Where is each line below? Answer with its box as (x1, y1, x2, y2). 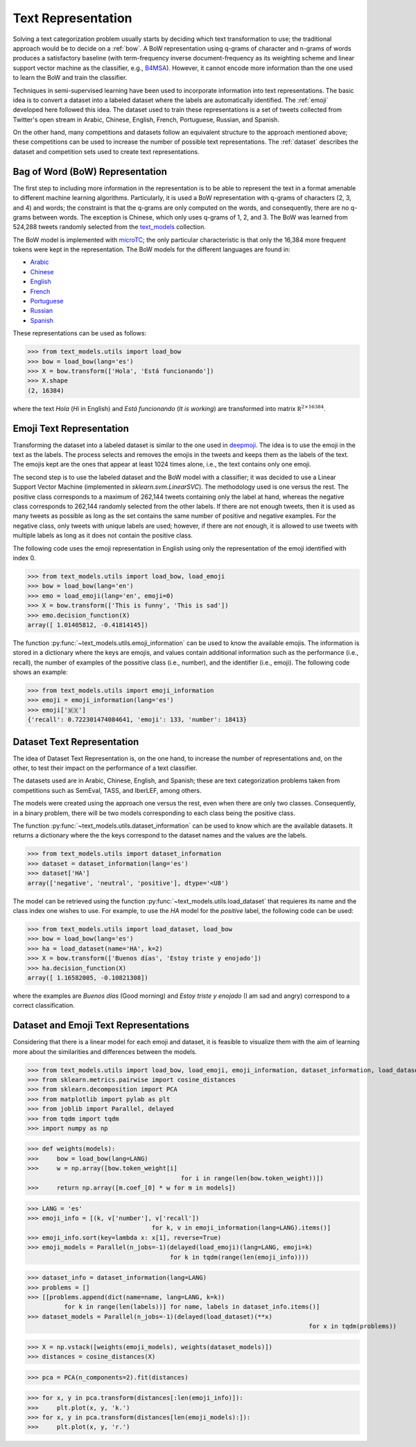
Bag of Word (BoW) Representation (12, 165, 168, 177)
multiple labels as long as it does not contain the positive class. (12, 531, 193, 540)
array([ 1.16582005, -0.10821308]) (27, 973, 148, 982)
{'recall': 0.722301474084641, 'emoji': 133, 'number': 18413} (27, 716, 248, 723)
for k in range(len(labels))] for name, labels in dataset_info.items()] (63, 1303, 320, 1311)
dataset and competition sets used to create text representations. (12, 147, 200, 156)
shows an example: (12, 668, 69, 676)
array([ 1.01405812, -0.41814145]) (27, 621, 148, 628)
